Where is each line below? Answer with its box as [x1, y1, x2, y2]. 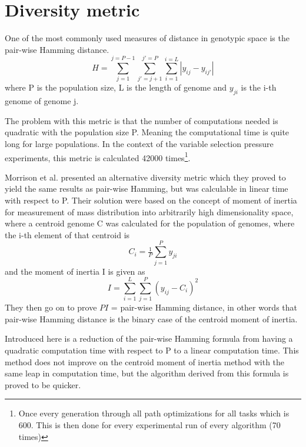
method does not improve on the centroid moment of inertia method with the [5, 355, 285, 368]
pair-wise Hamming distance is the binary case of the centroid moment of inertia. [5, 312, 298, 325]
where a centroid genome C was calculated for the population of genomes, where [5, 217, 295, 229]
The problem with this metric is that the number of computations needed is [5, 114, 278, 126]
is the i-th [241, 81, 277, 94]
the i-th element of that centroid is [5, 228, 130, 241]
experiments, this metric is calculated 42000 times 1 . [5, 149, 191, 164]
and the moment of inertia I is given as [5, 265, 145, 277]
